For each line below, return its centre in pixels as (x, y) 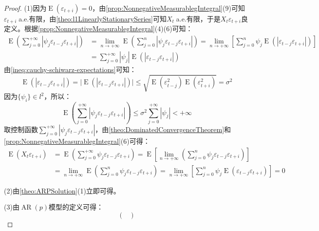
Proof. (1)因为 (25, 8)
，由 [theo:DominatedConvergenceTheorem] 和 (163, 129)
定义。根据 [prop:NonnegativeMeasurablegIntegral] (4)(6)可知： (98, 29)
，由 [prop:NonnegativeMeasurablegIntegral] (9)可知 (169, 8)
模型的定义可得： (76, 207)
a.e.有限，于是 (198, 19)
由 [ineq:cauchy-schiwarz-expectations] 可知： (70, 69)
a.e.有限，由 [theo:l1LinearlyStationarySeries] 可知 (93, 19)
